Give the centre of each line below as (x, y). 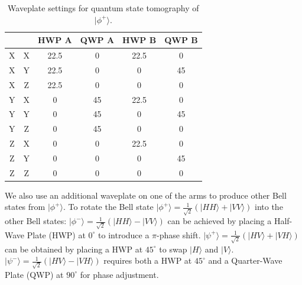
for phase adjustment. (119, 274)
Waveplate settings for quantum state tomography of (103, 8)
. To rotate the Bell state (108, 207)
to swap (173, 249)
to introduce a (124, 234)
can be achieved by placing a (220, 221)
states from (25, 207)
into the (269, 207)
